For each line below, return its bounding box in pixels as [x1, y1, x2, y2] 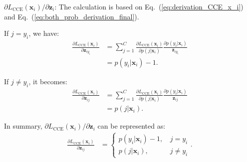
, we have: [28, 28, 59, 38]
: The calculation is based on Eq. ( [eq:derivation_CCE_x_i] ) [54, 1, 244, 11]
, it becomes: [28, 76, 67, 86]
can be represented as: [97, 121, 166, 131]
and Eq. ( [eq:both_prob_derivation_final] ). [4, 11, 139, 21]
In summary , [4, 121, 42, 131]
